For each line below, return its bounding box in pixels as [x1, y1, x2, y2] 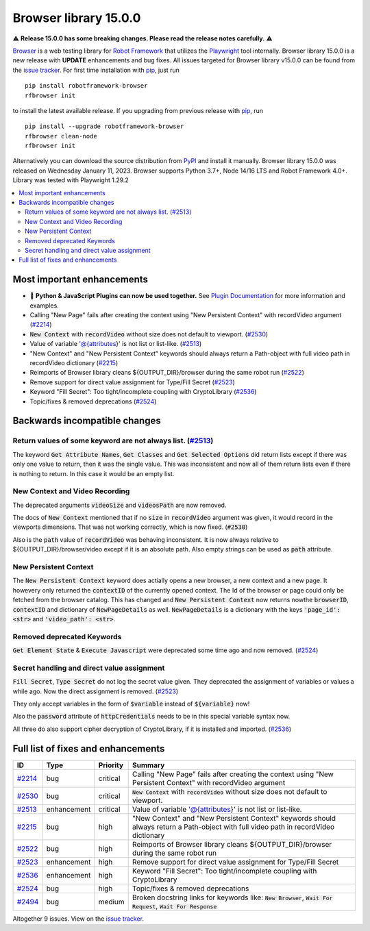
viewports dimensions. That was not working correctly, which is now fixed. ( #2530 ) [12, 523, 248, 531]
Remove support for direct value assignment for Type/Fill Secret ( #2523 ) [29, 377, 236, 386]
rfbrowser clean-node [25, 132, 97, 140]
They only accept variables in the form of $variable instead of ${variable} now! [12, 699, 250, 708]
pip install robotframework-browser [25, 82, 148, 90]
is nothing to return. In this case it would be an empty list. [12, 469, 175, 477]
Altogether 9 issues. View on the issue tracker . [12, 915, 144, 923]
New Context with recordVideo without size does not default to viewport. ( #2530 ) [29, 330, 269, 338]
